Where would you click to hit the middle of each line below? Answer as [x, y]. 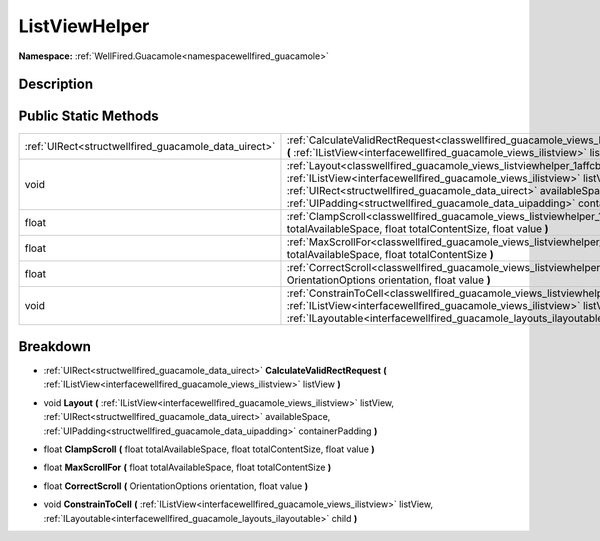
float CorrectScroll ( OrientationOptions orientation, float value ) [176, 486]
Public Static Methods [88, 116]
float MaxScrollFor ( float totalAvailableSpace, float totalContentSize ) [187, 467]
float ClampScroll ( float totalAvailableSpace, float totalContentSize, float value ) [209, 449]
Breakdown [55, 346]
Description [56, 84]
